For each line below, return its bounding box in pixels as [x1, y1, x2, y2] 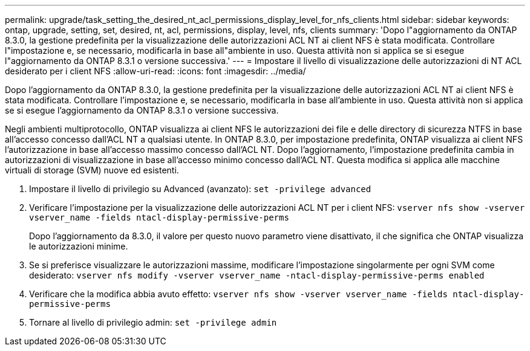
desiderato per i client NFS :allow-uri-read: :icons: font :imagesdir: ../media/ [5, 66, 306, 76]
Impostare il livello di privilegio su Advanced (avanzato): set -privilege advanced [29, 184, 371, 194]
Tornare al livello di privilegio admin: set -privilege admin [29, 317, 277, 327]
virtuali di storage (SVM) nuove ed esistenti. [5, 165, 179, 175]
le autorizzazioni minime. [29, 241, 128, 251]
